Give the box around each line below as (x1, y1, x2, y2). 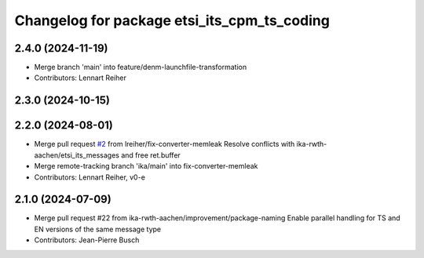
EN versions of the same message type (34, 224, 161, 234)
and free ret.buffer (120, 150, 181, 160)
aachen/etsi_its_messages (34, 150, 120, 160)
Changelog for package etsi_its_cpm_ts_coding (14, 12, 330, 29)
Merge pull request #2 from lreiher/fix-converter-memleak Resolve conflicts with (34, 140, 295, 149)
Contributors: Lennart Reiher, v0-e (34, 173, 145, 182)
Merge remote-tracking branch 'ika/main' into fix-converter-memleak (34, 162, 258, 171)
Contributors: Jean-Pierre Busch (34, 235, 140, 245)
